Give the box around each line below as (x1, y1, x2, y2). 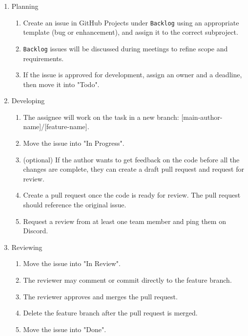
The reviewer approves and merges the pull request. (23, 291, 178, 301)
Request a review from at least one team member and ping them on (23, 216, 226, 226)
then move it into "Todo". (23, 79, 100, 89)
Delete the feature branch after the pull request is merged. (23, 308, 198, 318)
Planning (11, 1, 39, 11)
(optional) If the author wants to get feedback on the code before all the (23, 154, 240, 164)
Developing (11, 95, 45, 106)
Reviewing (11, 242, 42, 252)
